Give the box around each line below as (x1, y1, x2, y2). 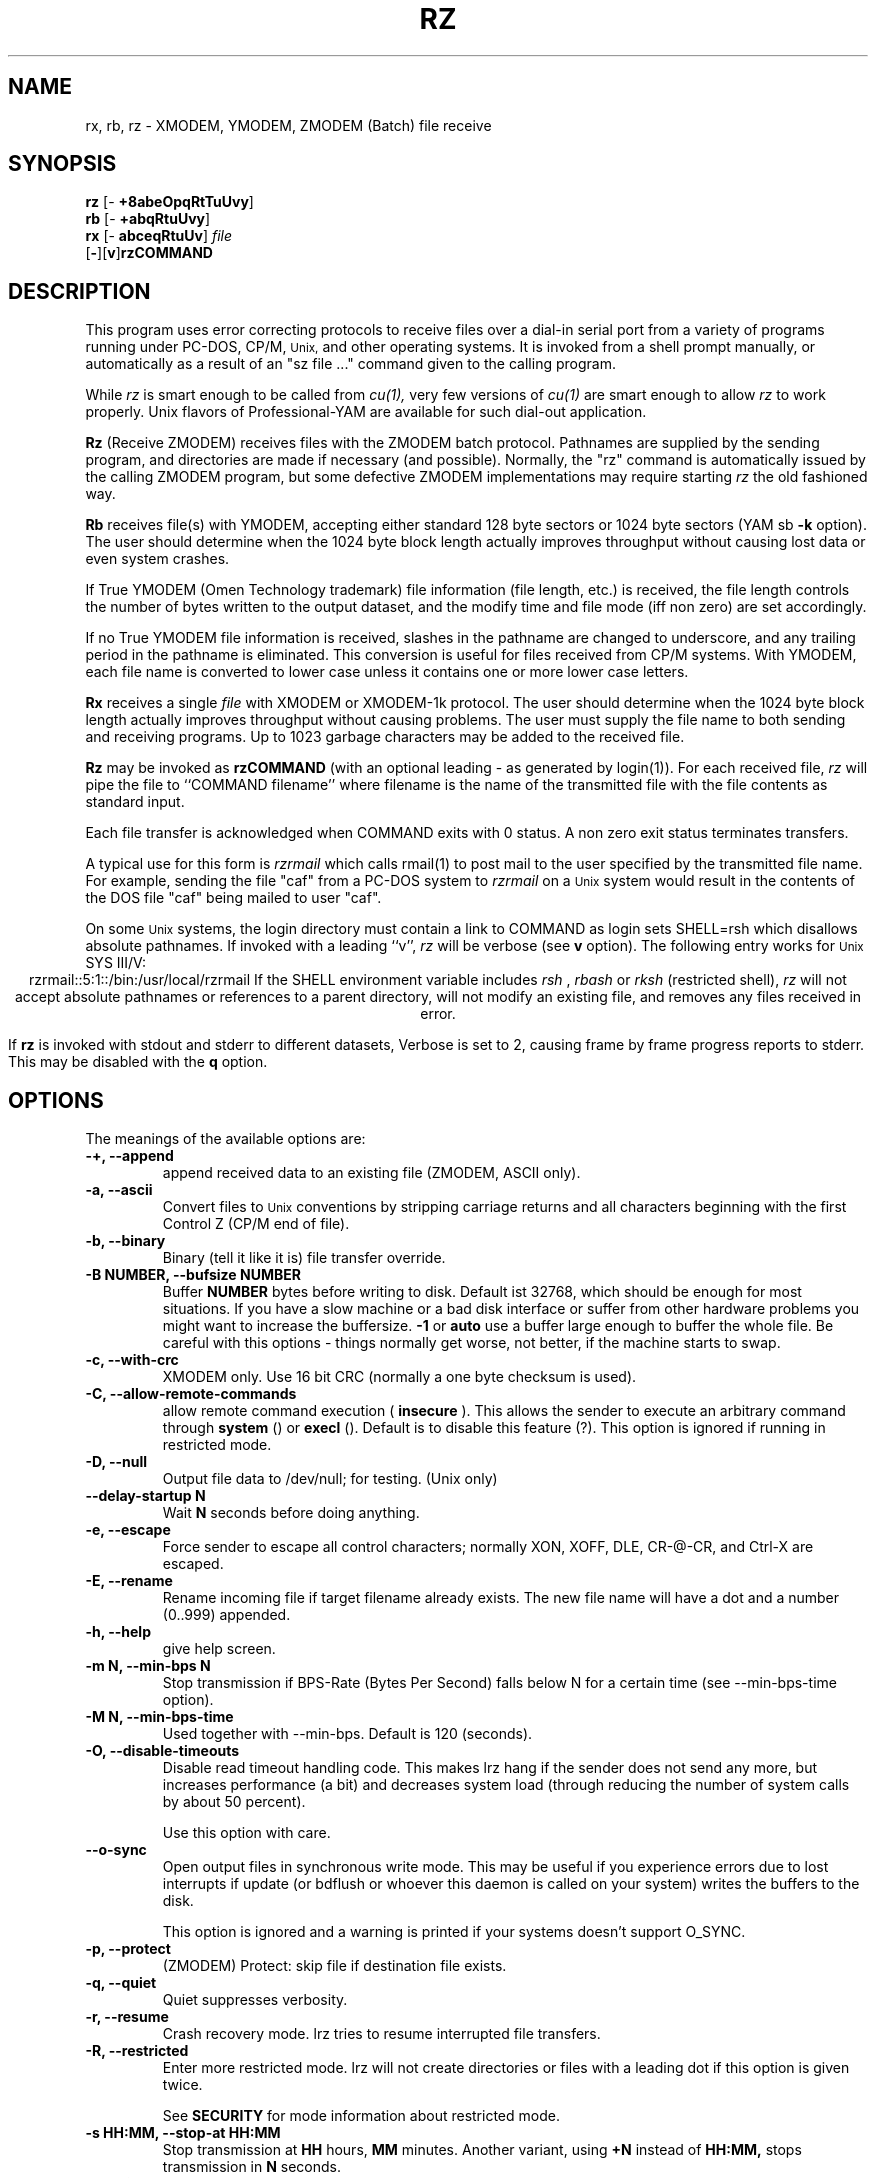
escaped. (162, 1555, 224, 1573)
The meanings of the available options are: (85, 1130, 366, 1148)
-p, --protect (85, 1940, 171, 1958)
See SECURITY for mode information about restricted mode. (162, 2107, 560, 2125)
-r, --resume (85, 2008, 169, 2026)
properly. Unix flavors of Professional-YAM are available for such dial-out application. (85, 403, 647, 421)
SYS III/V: (85, 954, 146, 972)
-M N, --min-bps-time (85, 1708, 234, 1726)
